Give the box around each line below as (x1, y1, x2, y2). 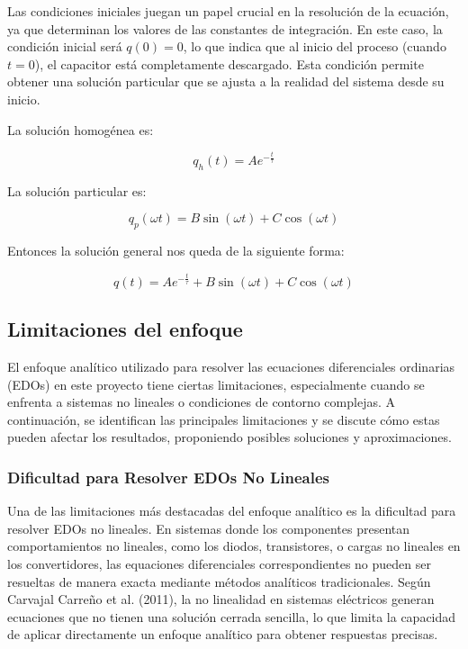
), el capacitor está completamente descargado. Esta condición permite (34, 54, 424, 73)
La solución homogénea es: (7, 120, 154, 139)
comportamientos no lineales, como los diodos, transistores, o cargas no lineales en (7, 536, 461, 555)
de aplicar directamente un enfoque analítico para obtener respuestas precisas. (7, 625, 438, 644)
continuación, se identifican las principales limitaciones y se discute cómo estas (7, 410, 440, 428)
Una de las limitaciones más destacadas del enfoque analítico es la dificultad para (7, 501, 456, 520)
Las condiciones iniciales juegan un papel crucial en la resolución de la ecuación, (7, 2, 449, 20)
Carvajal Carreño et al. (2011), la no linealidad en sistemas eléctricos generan (7, 590, 435, 608)
